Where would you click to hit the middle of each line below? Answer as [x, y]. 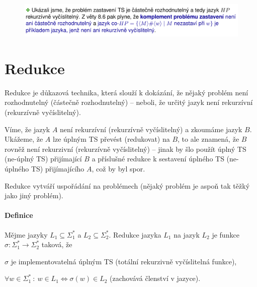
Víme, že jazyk [27, 129]
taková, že [57, 244]
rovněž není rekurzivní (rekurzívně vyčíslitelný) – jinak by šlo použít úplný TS [125, 149]
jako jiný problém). [34, 195]
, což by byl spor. [118, 169]
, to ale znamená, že [208, 139]
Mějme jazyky [26, 234]
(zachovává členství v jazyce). [155, 278]
